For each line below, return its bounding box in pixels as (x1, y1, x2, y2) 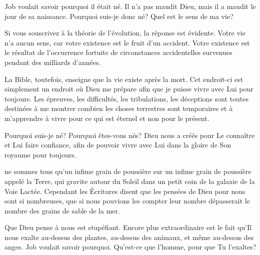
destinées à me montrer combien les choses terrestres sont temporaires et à (4, 103, 233, 113)
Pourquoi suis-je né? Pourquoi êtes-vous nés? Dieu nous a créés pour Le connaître (4, 129, 255, 140)
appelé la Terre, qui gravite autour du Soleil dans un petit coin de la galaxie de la (4, 175, 255, 186)
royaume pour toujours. (4, 149, 76, 159)
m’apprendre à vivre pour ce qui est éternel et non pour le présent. (4, 112, 209, 123)
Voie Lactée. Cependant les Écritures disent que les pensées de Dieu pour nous (4, 185, 245, 196)
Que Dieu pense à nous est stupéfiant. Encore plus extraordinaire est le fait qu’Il (4, 222, 252, 232)
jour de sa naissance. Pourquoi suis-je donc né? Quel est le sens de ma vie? (4, 10, 233, 21)
